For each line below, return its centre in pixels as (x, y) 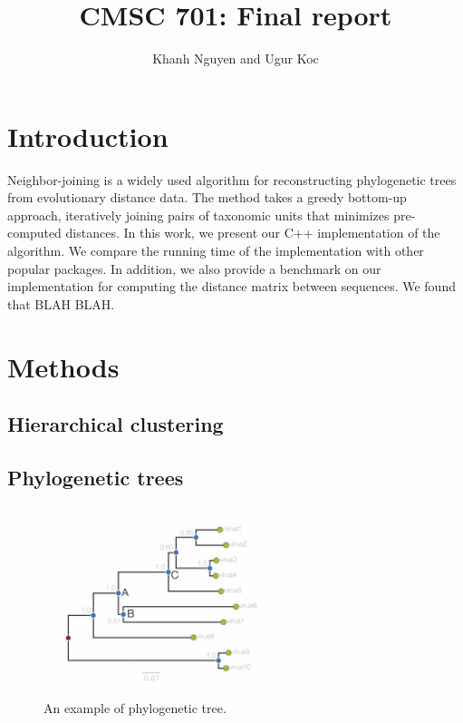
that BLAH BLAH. (61, 303)
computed (34, 233)
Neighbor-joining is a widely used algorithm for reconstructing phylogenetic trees (232, 179)
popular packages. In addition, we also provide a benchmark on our (194, 268)
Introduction (88, 136)
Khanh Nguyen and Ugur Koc (236, 59)
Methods (63, 366)
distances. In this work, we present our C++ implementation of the (253, 233)
